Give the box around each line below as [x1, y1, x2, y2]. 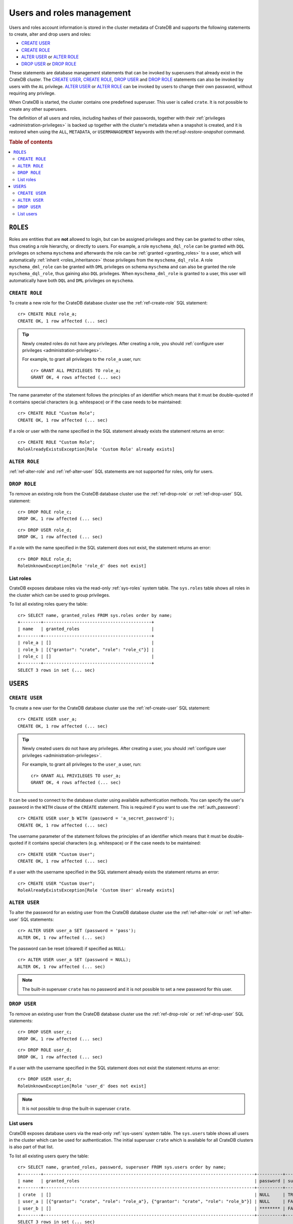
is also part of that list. [9, 1144, 54, 1150]
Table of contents [9, 139, 53, 145]
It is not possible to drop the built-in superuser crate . [22, 1106, 131, 1111]
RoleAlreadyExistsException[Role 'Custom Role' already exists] [18, 446, 175, 452]
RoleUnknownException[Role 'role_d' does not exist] [18, 563, 146, 569]
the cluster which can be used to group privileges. [9, 592, 110, 598]
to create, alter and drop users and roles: [9, 31, 91, 37]
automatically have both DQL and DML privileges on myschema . [9, 277, 134, 283]
